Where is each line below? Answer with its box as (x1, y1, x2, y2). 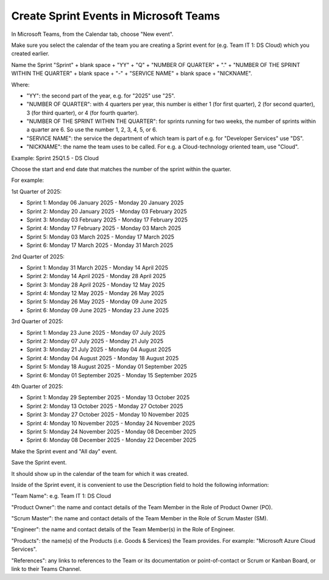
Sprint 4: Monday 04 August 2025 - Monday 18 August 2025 (26, 354, 179, 362)
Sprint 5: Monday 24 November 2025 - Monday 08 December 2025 (26, 428, 196, 435)
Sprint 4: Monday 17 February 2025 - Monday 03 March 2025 (26, 225, 182, 232)
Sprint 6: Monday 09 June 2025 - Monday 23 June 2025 (26, 306, 169, 313)
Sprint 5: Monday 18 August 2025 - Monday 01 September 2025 (26, 363, 187, 371)
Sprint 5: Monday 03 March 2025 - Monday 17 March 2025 (26, 233, 175, 240)
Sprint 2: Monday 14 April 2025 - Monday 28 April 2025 (26, 273, 166, 280)
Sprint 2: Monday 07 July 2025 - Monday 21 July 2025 (26, 338, 164, 345)
